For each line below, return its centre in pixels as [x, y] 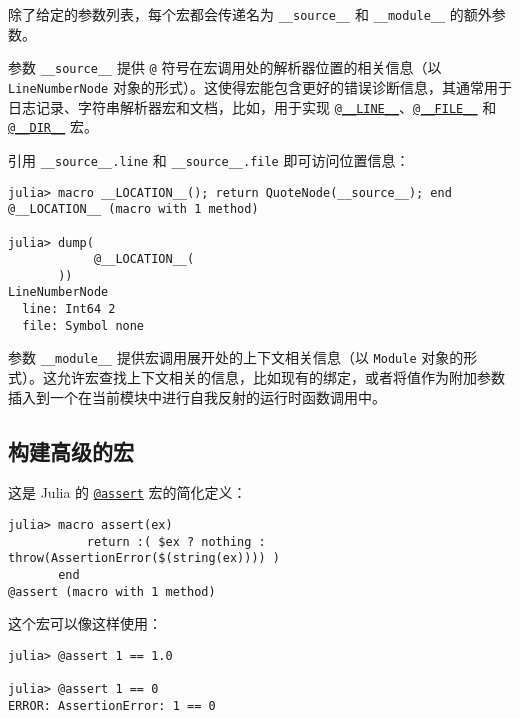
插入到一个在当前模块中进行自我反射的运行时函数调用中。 [197, 396]
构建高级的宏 [71, 450]
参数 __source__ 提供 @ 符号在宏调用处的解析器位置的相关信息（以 [225, 67]
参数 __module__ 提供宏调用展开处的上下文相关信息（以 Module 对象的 [236, 357]
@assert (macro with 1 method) [112, 591]
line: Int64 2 [69, 309]
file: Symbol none [83, 325]
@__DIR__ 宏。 [53, 126]
